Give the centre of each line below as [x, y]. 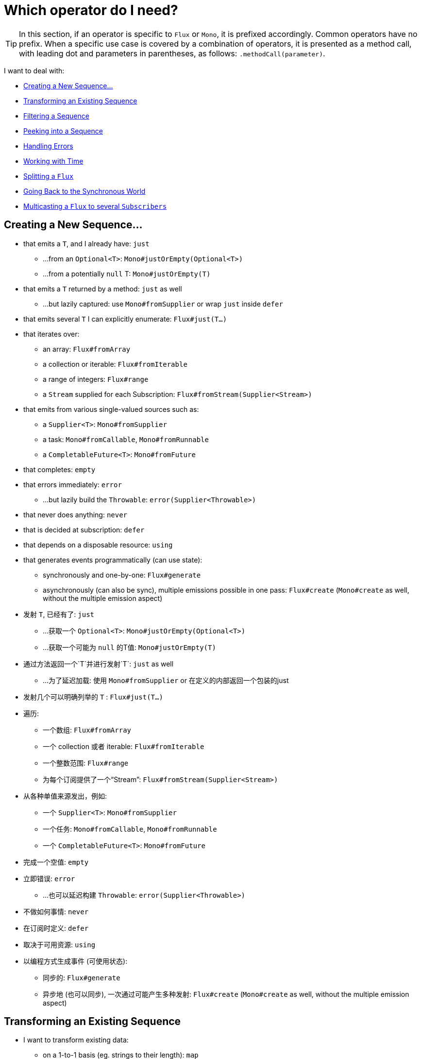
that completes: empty [59, 469]
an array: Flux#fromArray [87, 349]
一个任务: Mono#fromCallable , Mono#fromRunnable [130, 829]
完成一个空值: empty [56, 862]
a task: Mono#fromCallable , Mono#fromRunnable [126, 439]
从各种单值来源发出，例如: [65, 796]
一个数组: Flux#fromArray [87, 730]
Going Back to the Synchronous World [84, 191]
